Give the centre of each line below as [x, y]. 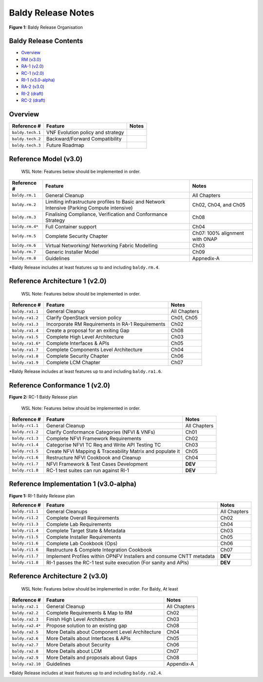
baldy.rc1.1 [25, 426]
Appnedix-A [206, 258]
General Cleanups [67, 511]
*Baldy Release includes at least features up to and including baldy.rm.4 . [85, 267]
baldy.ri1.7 [25, 556]
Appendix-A [180, 664]
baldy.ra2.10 [26, 664]
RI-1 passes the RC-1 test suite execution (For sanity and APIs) [118, 562]
